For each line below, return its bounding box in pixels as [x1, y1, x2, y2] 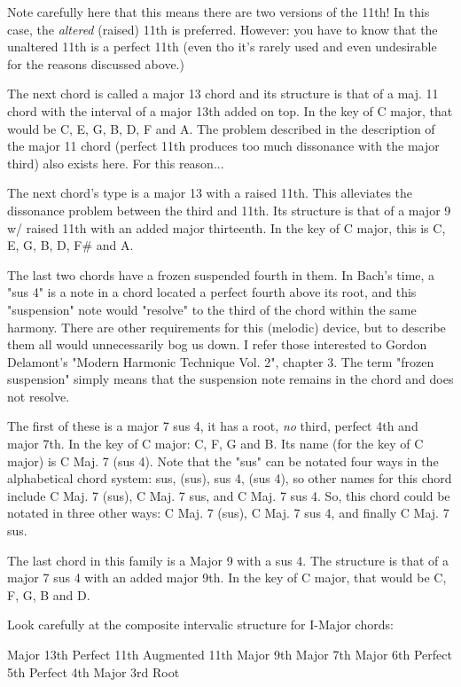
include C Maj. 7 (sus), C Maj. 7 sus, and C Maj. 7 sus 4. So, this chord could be [7, 486, 450, 504]
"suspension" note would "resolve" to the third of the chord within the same [7, 300, 417, 318]
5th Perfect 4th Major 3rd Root [7, 662, 180, 681]
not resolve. [7, 386, 70, 405]
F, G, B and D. [7, 585, 90, 604]
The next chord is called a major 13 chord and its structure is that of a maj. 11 [7, 84, 439, 103]
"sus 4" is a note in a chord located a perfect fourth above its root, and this [7, 283, 417, 301]
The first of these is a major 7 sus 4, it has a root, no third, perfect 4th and [7, 417, 418, 435]
